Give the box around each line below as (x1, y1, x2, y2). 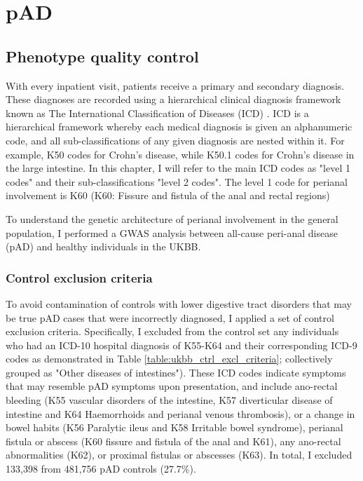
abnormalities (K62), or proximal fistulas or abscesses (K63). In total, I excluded (6, 447, 352, 462)
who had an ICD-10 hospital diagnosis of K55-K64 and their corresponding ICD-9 (6, 337, 357, 352)
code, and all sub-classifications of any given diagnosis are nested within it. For (6, 133, 345, 147)
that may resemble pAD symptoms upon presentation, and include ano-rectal (6, 379, 338, 393)
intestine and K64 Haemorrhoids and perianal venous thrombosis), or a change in (6, 406, 355, 421)
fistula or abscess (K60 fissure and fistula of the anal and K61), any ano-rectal (6, 433, 341, 448)
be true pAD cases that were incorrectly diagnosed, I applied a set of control (6, 310, 334, 325)
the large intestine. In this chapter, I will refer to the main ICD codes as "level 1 (6, 161, 350, 175)
